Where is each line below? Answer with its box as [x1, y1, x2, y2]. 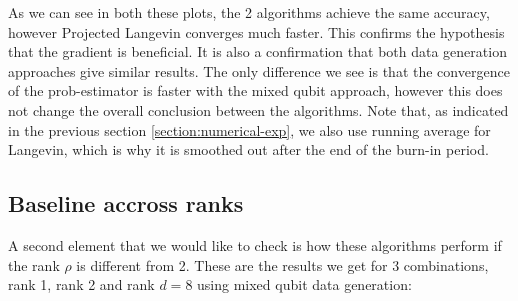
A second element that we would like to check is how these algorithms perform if [8, 234, 502, 255]
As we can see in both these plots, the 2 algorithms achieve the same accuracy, [8, 2, 490, 22]
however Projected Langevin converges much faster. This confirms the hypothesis [8, 21, 505, 42]
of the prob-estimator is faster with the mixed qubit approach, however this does [8, 80, 503, 101]
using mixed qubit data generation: [197, 274, 412, 295]
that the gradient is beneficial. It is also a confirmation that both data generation [8, 41, 507, 62]
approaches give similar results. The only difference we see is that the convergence [8, 60, 510, 81]
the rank [8, 254, 60, 275]
